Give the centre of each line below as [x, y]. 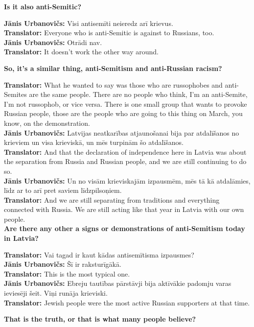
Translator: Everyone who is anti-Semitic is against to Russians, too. [109, 33]
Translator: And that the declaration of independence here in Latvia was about [125, 152]
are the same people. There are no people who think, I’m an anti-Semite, [138, 94]
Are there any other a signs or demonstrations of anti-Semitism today [125, 228]
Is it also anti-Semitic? [43, 6]
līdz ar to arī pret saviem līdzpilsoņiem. [63, 190]
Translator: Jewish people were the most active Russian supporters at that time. [127, 302]
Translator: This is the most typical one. [67, 273]
